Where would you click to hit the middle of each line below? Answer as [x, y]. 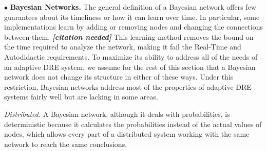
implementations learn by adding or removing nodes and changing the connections [133, 27]
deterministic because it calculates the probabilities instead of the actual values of [133, 124]
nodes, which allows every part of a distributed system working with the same [127, 134]
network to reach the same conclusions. [66, 144]
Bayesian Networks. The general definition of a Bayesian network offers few [133, 7]
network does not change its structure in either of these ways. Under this [119, 77]
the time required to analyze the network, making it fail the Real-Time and [123, 47]
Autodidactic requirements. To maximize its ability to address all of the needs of [131, 56]
